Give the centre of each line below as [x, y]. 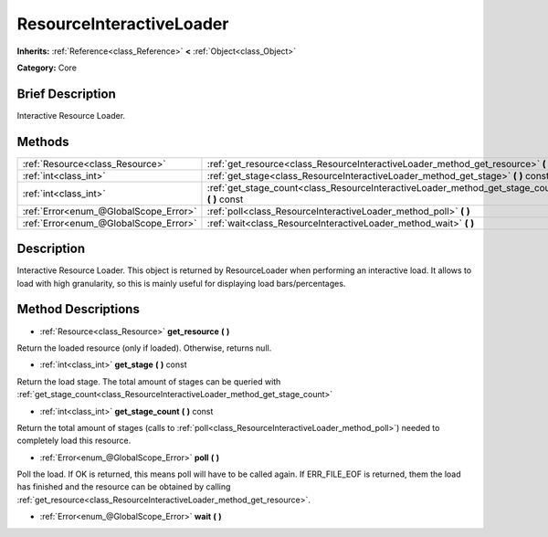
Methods [43, 142]
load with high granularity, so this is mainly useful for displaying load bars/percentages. [181, 283]
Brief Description [66, 94]
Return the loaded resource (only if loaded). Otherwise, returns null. [144, 348]
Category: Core [47, 68]
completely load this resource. [74, 441]
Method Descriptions [79, 309]
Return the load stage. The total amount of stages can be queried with [149, 381]
